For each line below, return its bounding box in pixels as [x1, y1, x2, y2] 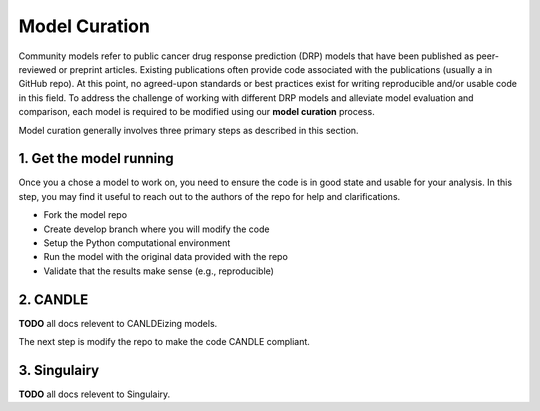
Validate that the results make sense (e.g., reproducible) [43, 265, 275, 277]
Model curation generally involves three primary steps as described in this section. [18, 124, 359, 136]
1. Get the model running [18, 150, 174, 167]
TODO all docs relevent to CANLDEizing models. [18, 317, 218, 329]
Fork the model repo [43, 209, 128, 221]
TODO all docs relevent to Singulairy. [18, 388, 171, 400]
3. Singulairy [18, 361, 100, 379]
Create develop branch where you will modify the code [43, 223, 270, 235]
